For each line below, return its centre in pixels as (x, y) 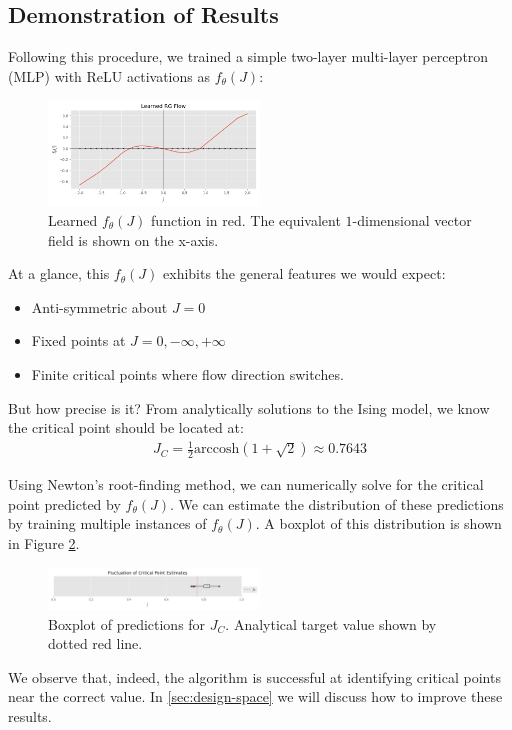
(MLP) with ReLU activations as (109, 75)
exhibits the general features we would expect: (304, 273)
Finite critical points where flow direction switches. (187, 373)
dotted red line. (95, 643)
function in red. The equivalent (246, 219)
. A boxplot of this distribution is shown (378, 523)
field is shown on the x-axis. (133, 239)
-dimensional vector (412, 219)
